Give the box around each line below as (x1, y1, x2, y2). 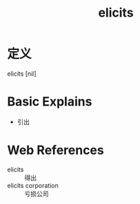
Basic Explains (7, 94, 92, 110)
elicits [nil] (7, 69, 37, 78)
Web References (7, 142, 105, 158)
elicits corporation (7, 181, 59, 189)
